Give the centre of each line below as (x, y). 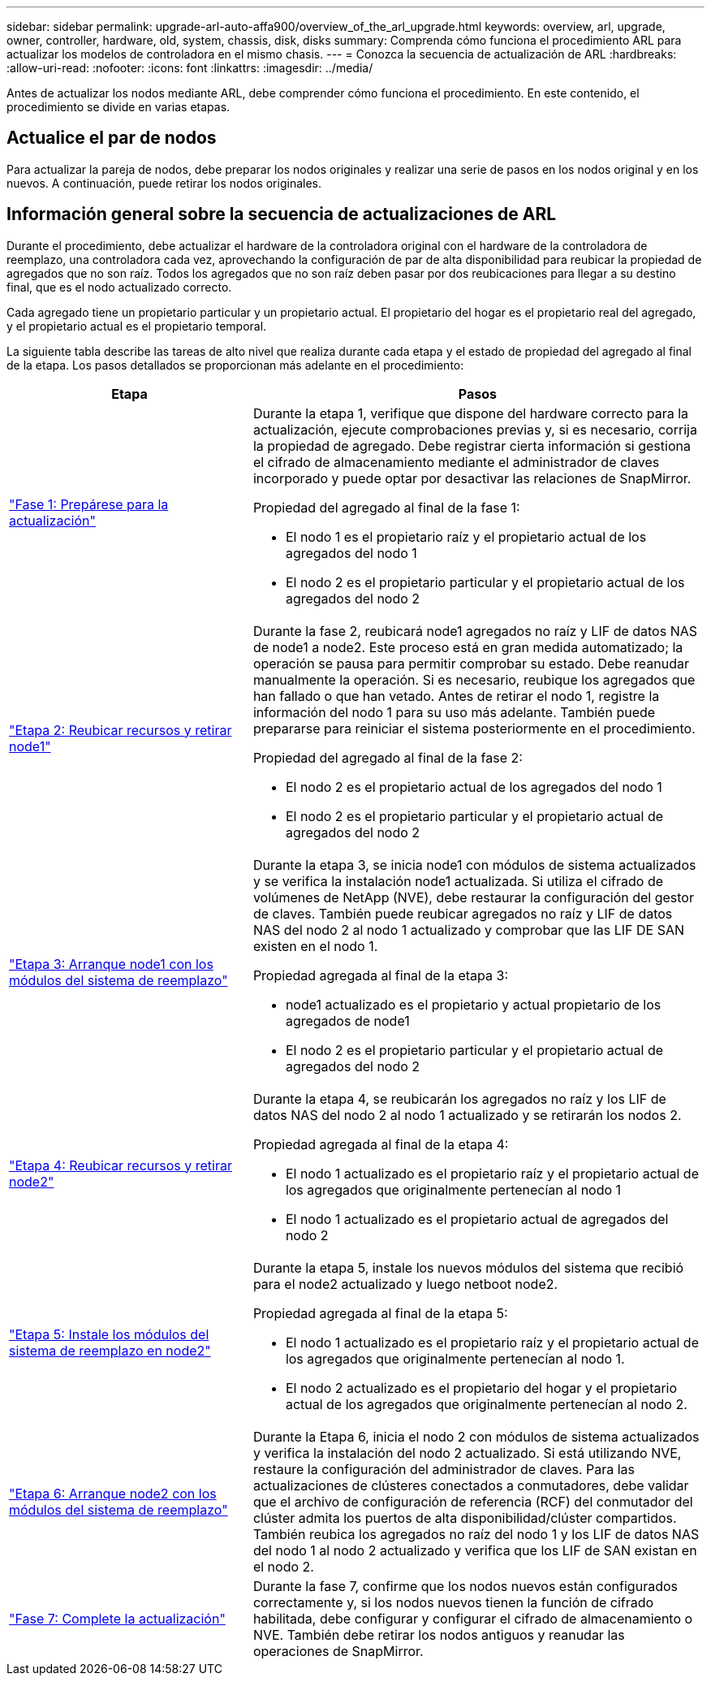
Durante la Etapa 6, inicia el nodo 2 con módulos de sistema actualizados (476, 1436)
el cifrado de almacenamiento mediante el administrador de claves (456, 462)
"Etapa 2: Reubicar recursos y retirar (121, 730)
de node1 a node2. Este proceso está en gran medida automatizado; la (468, 647)
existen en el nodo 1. (315, 946)
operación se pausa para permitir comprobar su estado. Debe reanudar (471, 663)
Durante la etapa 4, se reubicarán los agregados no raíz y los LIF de (459, 1098)
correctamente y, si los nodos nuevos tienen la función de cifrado (453, 1602)
